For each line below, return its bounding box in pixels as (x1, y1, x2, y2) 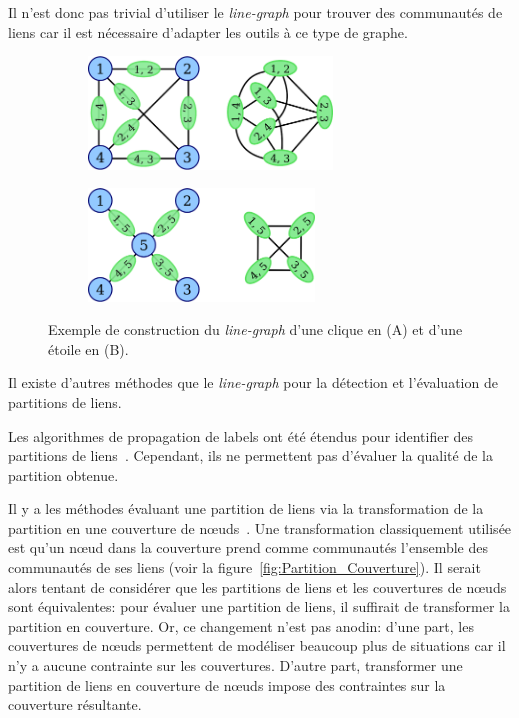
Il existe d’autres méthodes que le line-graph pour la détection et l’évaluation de (8, 372, 498, 393)
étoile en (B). (48, 338, 129, 359)
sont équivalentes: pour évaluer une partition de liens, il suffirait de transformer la (8, 596, 510, 617)
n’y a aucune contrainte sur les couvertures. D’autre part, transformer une (8, 655, 463, 676)
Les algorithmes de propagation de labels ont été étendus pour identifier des (8, 425, 474, 446)
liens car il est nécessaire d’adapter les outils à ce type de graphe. (8, 21, 408, 42)
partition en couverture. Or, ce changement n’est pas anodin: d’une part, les (8, 615, 474, 636)
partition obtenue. (8, 464, 119, 485)
